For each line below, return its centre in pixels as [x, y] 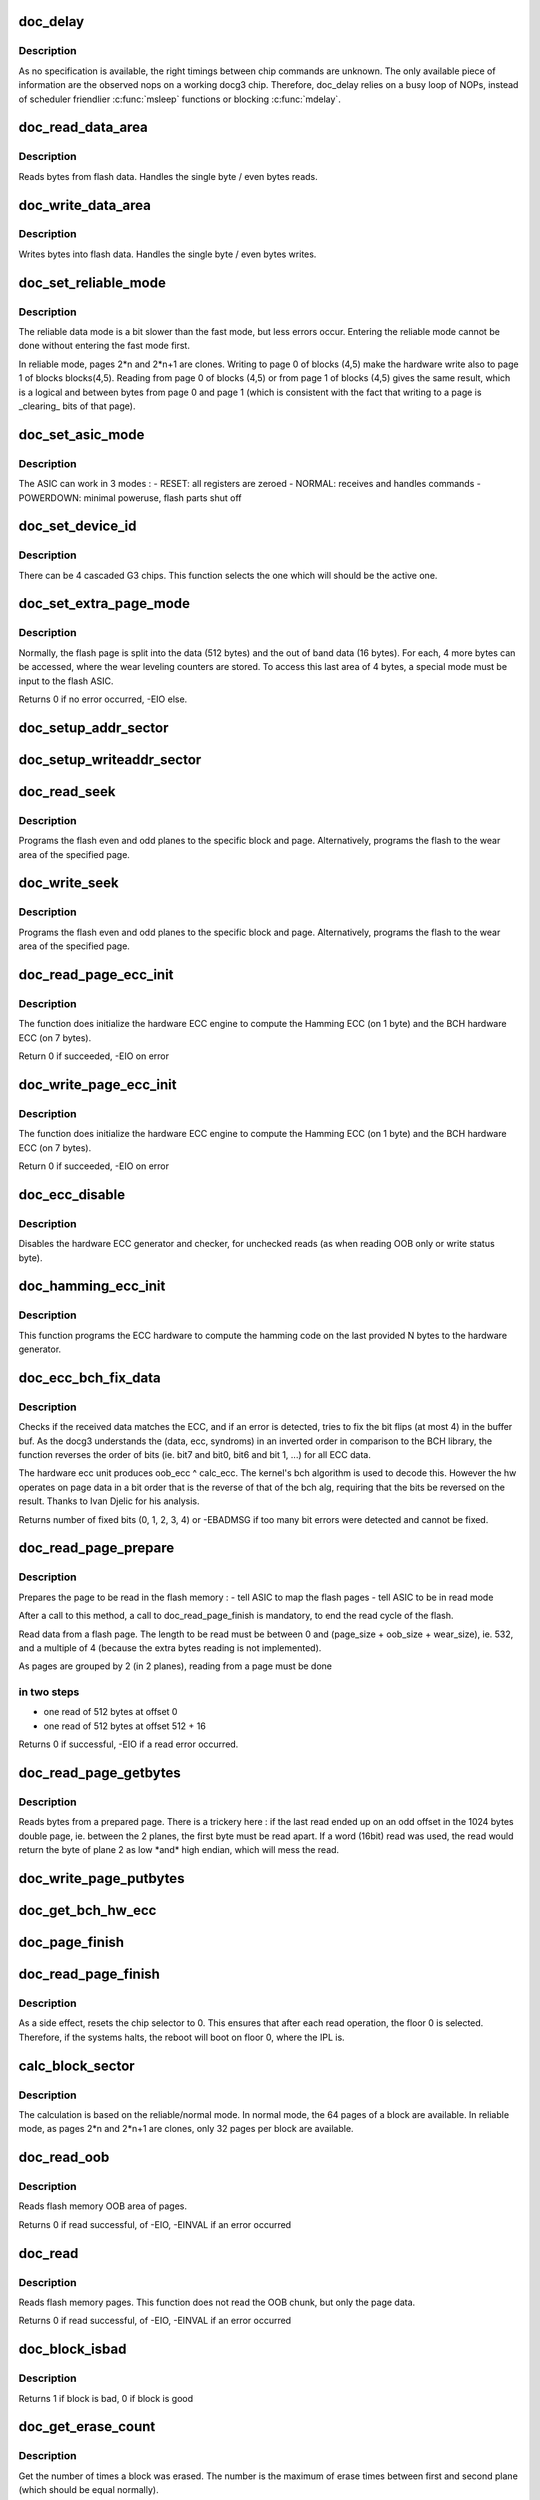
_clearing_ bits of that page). [77, 406]
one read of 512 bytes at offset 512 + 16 [125, 1726]
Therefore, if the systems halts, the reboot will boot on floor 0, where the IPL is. [181, 2037]
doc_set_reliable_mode [92, 282]
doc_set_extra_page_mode [104, 603]
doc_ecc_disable [72, 1194]
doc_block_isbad [72, 2349]
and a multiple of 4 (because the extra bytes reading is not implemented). [170, 1647]
